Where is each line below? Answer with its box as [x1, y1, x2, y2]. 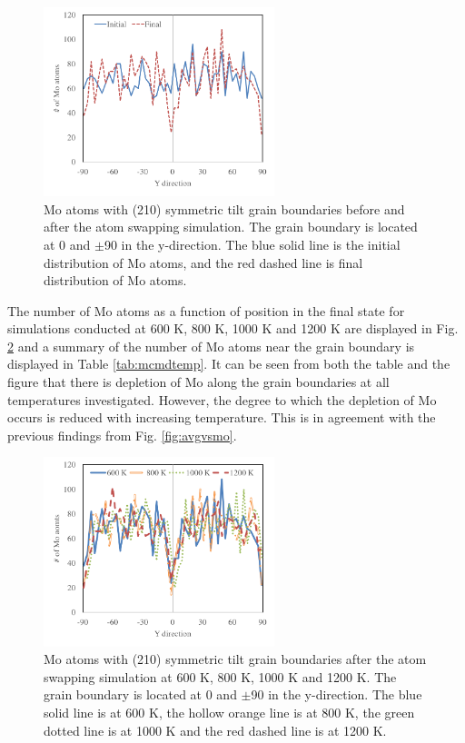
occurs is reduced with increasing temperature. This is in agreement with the [7, 408, 436, 427]
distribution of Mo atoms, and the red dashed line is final [44, 253, 363, 272]
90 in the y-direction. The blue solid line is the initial [104, 234, 401, 253]
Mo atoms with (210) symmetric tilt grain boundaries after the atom [44, 649, 427, 669]
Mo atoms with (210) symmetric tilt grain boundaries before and [44, 199, 405, 218]
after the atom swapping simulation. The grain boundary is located [44, 217, 418, 236]
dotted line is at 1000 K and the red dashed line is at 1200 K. [44, 720, 387, 739]
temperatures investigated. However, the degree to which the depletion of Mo [7, 390, 437, 409]
